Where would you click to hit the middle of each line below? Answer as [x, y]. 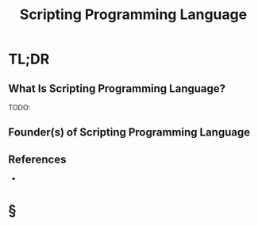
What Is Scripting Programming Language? [117, 88]
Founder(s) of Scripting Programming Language [129, 132]
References [37, 159]
